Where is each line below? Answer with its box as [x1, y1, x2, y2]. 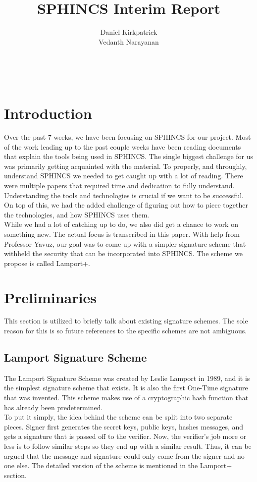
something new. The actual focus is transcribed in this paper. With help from [4, 228, 240, 239]
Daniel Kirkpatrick [100, 27, 157, 37]
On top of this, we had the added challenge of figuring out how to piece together [4, 200, 248, 210]
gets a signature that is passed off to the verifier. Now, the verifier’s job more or [4, 431, 247, 441]
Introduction [4, 103, 92, 123]
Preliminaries [4, 287, 97, 307]
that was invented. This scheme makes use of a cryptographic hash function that [4, 392, 249, 403]
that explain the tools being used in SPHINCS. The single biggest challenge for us [4, 151, 254, 161]
